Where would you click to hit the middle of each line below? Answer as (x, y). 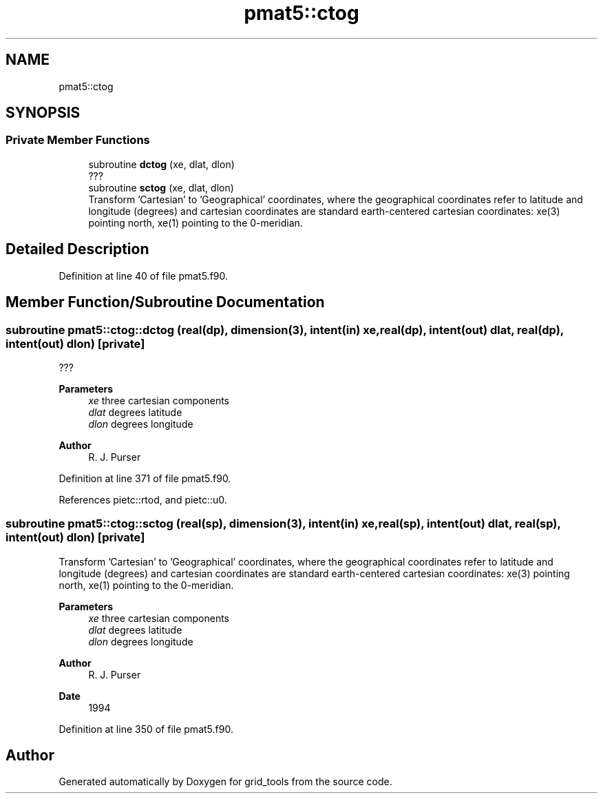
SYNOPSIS (43, 113)
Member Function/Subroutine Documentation (165, 302)
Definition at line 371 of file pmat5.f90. (145, 478)
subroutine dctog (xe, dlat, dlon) (161, 164)
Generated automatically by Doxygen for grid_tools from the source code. (225, 782)
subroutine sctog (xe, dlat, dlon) (161, 187)
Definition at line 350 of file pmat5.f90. (146, 729)
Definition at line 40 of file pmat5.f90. (143, 276)
